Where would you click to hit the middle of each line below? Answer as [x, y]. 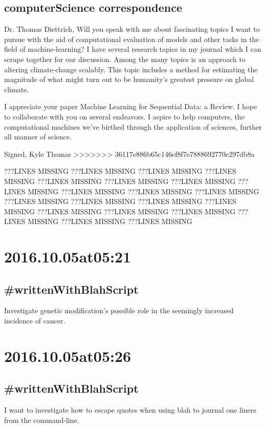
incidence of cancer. [35, 321]
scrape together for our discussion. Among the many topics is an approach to [125, 59]
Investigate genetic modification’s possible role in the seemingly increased [119, 310]
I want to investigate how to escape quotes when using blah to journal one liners [130, 410]
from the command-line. [42, 420]
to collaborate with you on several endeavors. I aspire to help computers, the [124, 116]
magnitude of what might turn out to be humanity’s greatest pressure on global [129, 79]
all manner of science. [38, 137]
